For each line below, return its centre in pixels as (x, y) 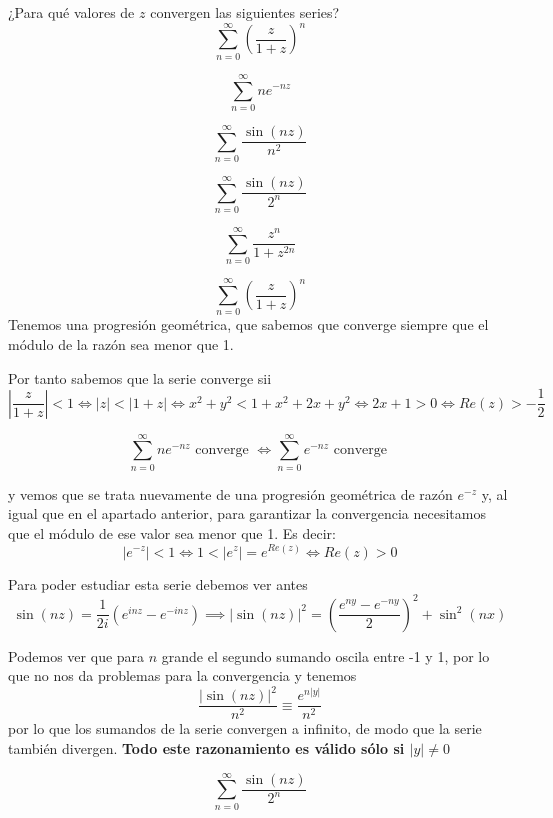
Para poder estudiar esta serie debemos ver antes (158, 583)
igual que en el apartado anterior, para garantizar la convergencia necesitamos (247, 513)
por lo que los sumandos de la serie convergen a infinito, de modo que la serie (245, 728)
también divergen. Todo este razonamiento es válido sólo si (206, 747)
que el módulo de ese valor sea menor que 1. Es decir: (172, 532)
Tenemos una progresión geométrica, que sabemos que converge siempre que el (248, 324)
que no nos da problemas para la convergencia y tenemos (182, 675)
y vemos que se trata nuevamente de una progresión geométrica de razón (230, 493)
